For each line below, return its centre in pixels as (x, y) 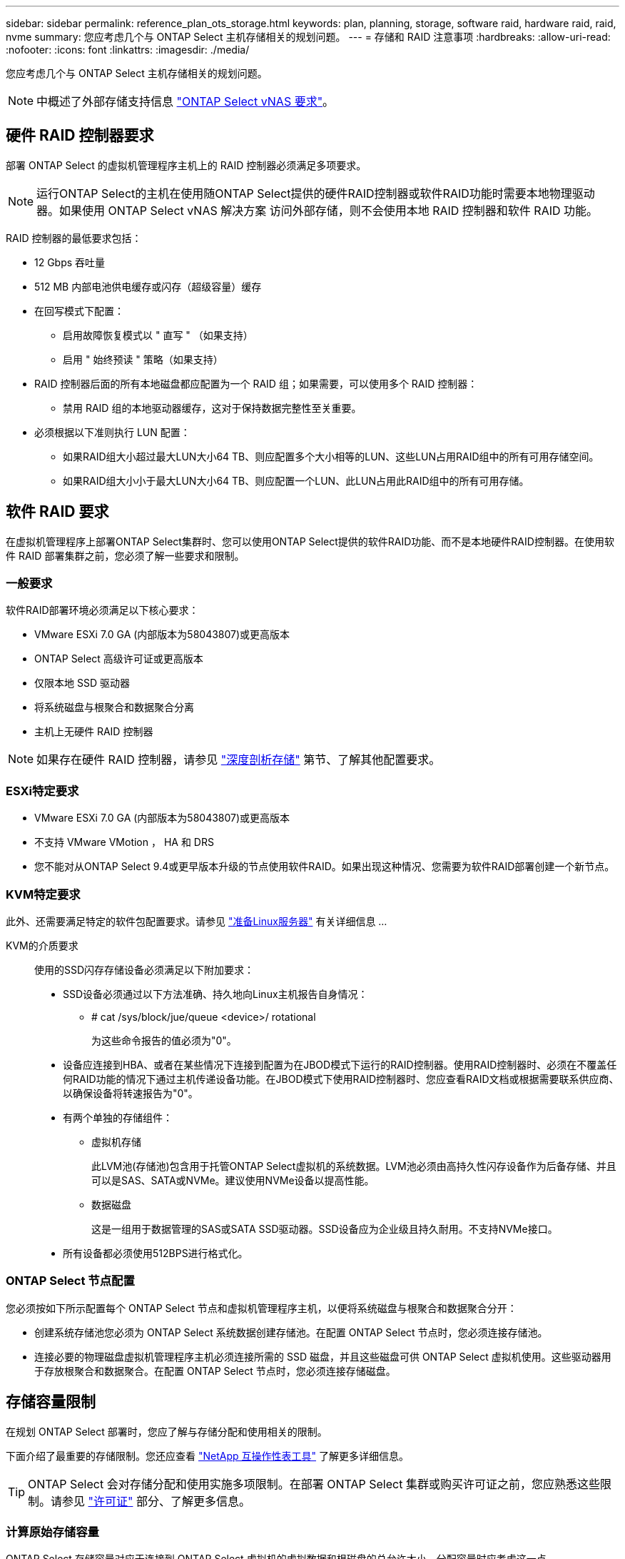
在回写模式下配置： (79, 311)
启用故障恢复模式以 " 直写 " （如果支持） (158, 335)
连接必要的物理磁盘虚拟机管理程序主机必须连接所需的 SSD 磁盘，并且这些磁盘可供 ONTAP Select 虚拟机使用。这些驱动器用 (323, 1356)
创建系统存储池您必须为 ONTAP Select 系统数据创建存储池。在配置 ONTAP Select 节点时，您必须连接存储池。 (291, 1332)
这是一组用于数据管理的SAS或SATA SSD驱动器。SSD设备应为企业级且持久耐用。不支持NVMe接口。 (325, 1228)
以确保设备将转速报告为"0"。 (131, 1093)
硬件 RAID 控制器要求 (80, 136)
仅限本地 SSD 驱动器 (82, 683)
